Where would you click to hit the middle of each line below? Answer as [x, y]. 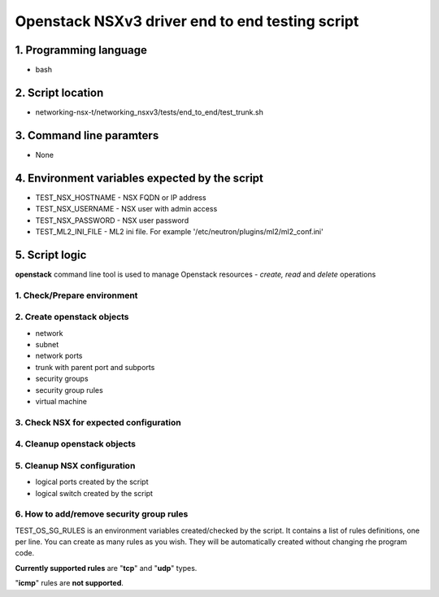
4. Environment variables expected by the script [139, 178]
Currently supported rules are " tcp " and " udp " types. [106, 568]
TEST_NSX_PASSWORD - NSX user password [112, 220]
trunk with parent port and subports [95, 367]
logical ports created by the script [92, 482]
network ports [59, 356]
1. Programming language [81, 50]
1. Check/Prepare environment [76, 295]
